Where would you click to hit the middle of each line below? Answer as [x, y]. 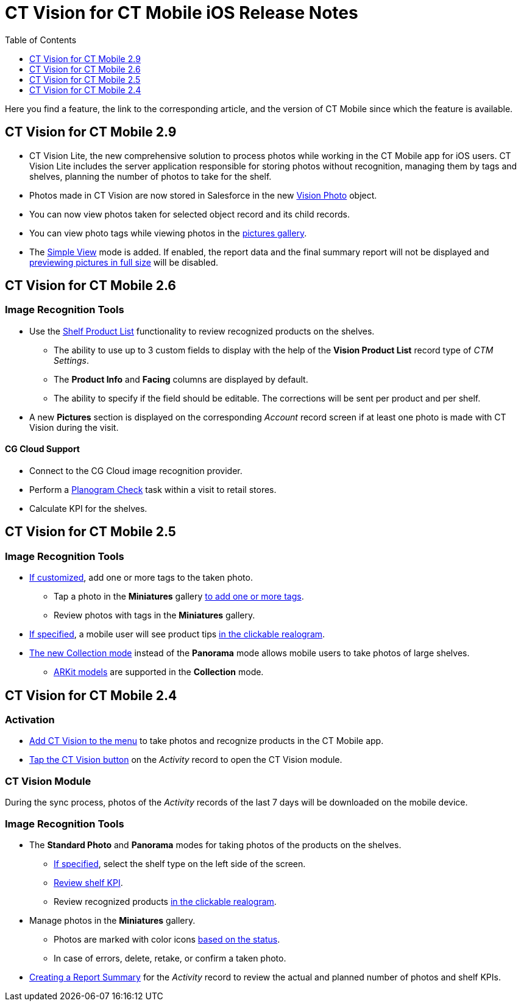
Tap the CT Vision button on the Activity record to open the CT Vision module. [186, 760]
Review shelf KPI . [88, 882]
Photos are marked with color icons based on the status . [167, 939]
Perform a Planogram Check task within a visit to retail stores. [153, 490]
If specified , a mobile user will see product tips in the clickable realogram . [177, 634]
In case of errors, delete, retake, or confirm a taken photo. [170, 958]
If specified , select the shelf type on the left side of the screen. [180, 863]
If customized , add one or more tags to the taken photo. [141, 578]
